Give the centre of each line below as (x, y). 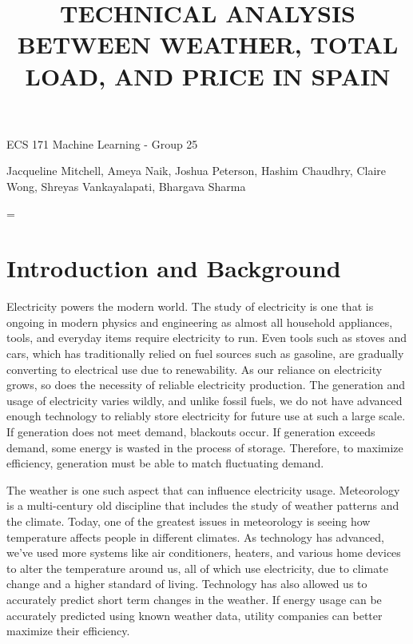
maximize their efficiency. (68, 631)
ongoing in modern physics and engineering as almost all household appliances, (200, 322)
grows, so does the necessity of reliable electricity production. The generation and (206, 385)
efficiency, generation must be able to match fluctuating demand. (165, 463)
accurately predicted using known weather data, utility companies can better (195, 615)
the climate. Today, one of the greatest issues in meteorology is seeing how (189, 521)
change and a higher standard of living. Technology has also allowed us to (187, 584)
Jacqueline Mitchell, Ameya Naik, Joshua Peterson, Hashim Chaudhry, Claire (197, 171)
